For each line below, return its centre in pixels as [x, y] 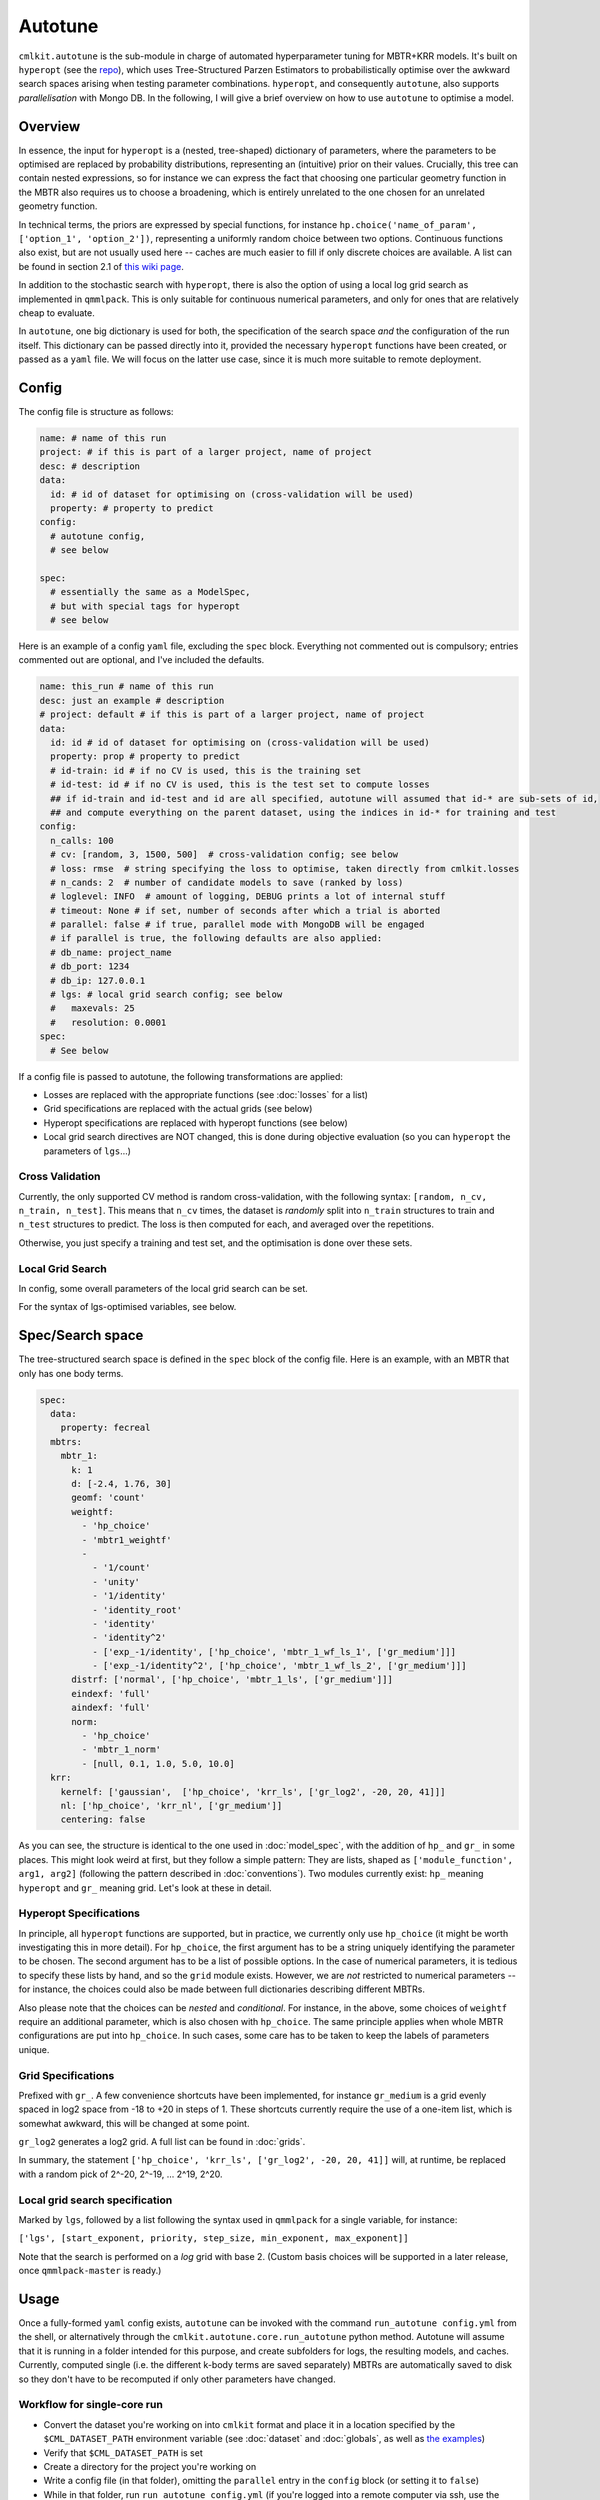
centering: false [103, 1819]
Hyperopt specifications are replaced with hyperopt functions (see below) [196, 1122]
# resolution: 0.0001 [108, 1022]
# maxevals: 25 [92, 1008]
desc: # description [89, 466]
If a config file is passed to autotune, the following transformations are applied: [181, 1076]
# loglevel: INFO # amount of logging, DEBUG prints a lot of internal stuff [248, 896]
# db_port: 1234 [90, 966]
